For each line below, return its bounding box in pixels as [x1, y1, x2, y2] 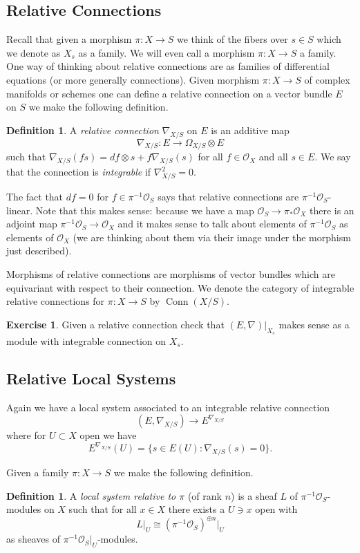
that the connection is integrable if [6, 165, 151, 179]
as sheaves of [6, 532, 60, 546]
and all [258, 149, 288, 164]
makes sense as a [278, 317, 350, 331]
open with [255, 502, 298, 516]
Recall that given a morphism [6, 32, 132, 46]
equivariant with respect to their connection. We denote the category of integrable [6, 280, 354, 294]
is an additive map [211, 122, 290, 137]
